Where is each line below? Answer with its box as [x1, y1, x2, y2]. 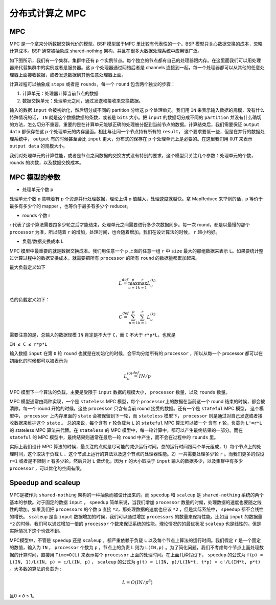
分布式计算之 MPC [9, 8, 86, 19]
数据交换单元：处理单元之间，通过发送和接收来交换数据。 [22, 97, 143, 103]
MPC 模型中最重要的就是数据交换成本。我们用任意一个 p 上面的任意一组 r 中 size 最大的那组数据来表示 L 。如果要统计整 [9, 247, 264, 254]
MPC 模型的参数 [9, 173, 61, 181]
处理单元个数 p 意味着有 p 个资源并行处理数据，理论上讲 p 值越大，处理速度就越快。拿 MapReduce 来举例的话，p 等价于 [9, 196, 263, 202]
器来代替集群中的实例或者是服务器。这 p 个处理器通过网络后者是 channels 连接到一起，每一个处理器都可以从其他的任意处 [9, 65, 265, 71]
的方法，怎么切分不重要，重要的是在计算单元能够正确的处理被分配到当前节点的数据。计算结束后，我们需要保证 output [9, 121, 260, 128]
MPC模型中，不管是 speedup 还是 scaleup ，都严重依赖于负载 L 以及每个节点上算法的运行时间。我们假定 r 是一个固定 [9, 537, 261, 543]
